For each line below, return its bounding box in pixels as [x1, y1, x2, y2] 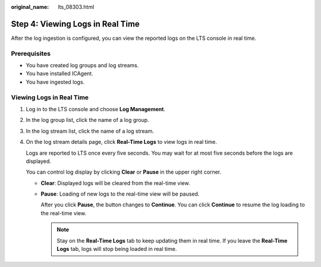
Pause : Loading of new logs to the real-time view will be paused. [40, 190, 200, 197]
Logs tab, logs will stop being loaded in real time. [56, 246, 177, 253]
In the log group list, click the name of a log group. [26, 117, 150, 124]
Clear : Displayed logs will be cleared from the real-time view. [40, 179, 190, 187]
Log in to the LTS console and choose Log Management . [26, 105, 166, 112]
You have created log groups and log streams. [26, 62, 139, 69]
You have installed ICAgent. [26, 70, 93, 77]
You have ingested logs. [26, 78, 85, 86]
